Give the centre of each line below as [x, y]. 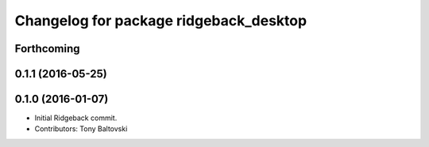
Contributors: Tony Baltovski [81, 129]
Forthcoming [47, 49]
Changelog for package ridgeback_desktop [161, 21]
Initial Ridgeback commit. [76, 118]
